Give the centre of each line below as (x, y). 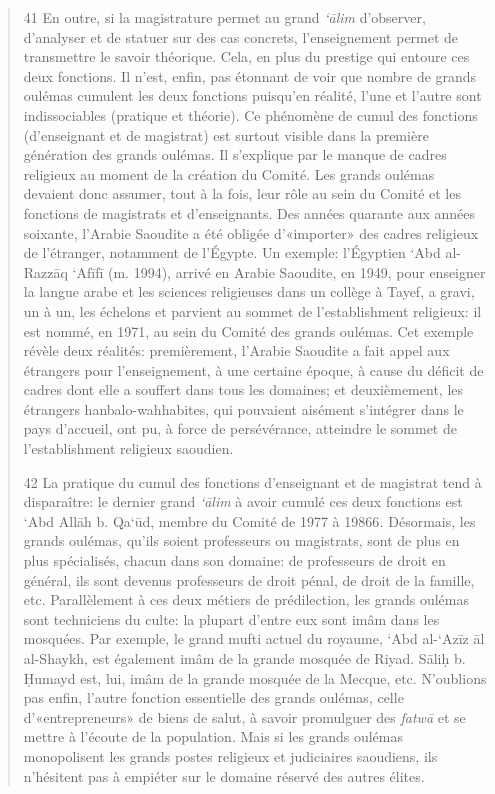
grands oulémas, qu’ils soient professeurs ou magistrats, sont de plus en (241, 540)
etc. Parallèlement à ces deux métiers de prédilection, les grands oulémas (246, 599)
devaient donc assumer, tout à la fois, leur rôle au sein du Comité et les (242, 193)
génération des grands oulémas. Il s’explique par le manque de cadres (235, 154)
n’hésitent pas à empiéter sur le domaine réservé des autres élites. (224, 775)
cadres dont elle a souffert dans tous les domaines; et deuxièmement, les (243, 389)
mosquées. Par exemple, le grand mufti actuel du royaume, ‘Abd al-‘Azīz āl (254, 638)
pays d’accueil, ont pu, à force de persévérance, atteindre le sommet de (240, 428)
